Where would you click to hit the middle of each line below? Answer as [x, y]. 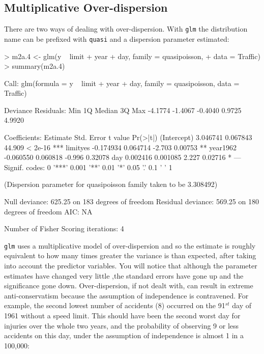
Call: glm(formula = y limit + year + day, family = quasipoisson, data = [122, 83]
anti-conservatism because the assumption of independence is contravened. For [126, 295]
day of [242, 305]
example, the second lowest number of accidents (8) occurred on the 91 [115, 305]
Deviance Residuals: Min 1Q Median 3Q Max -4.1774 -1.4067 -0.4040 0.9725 [123, 110]
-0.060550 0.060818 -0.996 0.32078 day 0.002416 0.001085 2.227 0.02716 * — [123, 157]
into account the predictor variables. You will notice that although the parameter [131, 266]
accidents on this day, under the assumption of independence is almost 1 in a [124, 335]
